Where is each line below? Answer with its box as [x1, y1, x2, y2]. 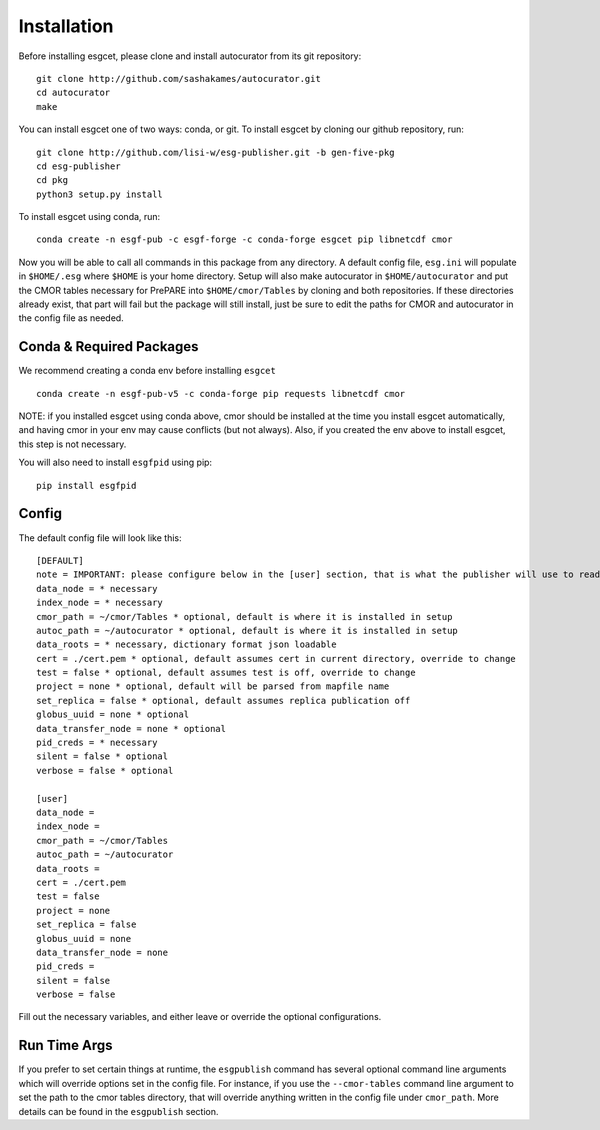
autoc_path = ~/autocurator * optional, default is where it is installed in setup [36, 625, 459, 636]
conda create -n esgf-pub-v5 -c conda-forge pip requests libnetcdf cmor [36, 388, 406, 399]
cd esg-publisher [36, 160, 121, 172]
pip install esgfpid [36, 480, 137, 491]
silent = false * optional [36, 751, 169, 762]
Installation [18, 15, 114, 37]
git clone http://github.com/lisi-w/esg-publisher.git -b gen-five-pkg [36, 146, 395, 158]
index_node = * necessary [36, 597, 164, 609]
